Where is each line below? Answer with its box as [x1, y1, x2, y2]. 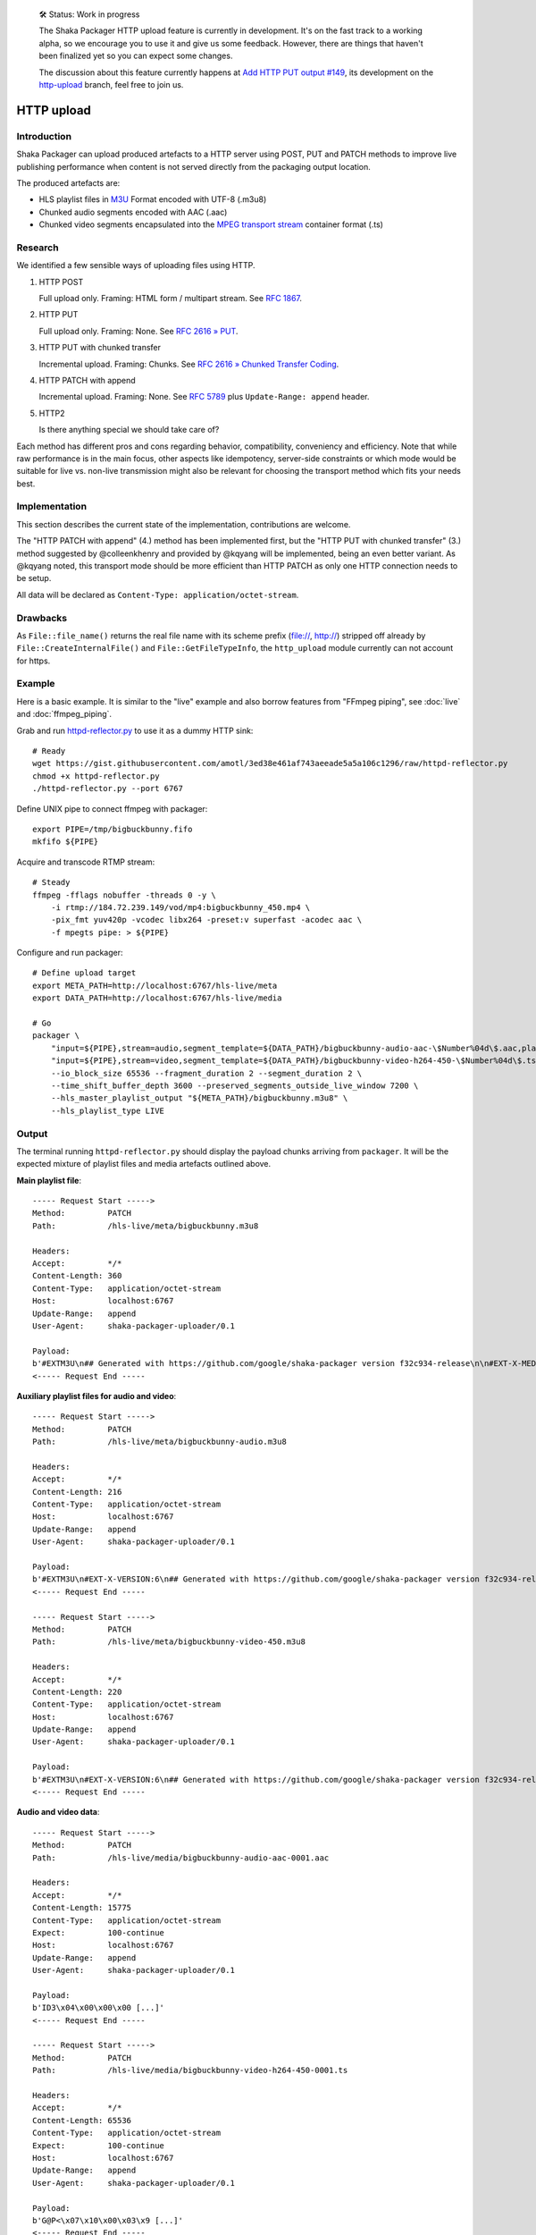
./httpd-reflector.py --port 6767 [32, 783, 183, 794]
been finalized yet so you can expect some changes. [38, 50, 233, 62]
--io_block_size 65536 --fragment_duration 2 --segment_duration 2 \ [50, 1068, 363, 1078]
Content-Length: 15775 [32, 1902, 132, 1913]
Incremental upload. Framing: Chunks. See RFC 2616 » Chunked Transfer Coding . [38, 358, 339, 369]
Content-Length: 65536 [32, 2115, 132, 2125]
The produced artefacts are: [16, 177, 121, 188]
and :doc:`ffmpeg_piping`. [16, 709, 112, 720]
